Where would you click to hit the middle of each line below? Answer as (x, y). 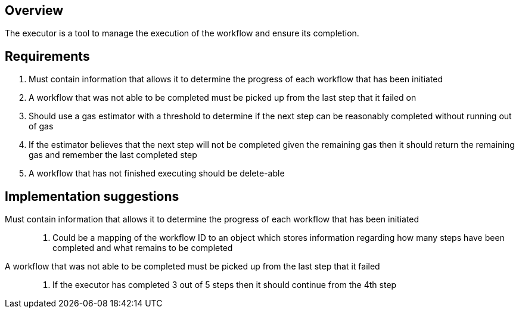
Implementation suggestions (92, 196)
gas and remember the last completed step (113, 155)
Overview (34, 10)
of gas (41, 126)
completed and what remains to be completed (143, 248)
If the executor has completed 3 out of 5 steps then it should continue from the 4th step (225, 285)
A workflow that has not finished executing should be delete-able (157, 173)
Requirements (47, 56)
